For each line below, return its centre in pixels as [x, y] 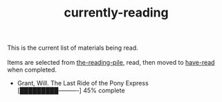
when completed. [32, 70]
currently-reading [116, 13]
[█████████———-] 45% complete [71, 90]
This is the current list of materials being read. [73, 48]
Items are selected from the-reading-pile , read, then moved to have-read [111, 63]
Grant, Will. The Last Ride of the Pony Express [83, 83]
